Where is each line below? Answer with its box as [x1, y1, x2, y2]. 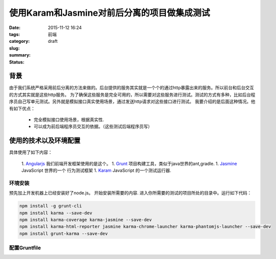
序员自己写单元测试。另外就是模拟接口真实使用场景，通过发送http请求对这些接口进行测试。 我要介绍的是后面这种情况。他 [9, 98, 255, 104]
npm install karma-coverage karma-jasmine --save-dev [19, 217, 152, 223]
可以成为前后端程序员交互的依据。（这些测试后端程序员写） [33, 124, 153, 129]
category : [9, 38, 30, 44]
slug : [9, 45, 20, 51]
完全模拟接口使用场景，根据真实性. [33, 116, 104, 123]
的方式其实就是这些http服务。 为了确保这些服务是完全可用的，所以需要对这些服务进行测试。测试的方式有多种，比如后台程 [9, 92, 255, 97]
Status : [9, 59, 25, 65]
